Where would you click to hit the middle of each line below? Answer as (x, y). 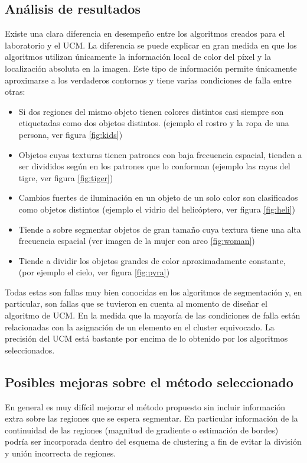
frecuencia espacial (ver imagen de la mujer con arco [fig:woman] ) (137, 241)
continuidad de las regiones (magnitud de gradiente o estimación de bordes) (142, 430)
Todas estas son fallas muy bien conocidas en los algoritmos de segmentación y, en (153, 292)
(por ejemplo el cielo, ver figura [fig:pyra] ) (94, 272)
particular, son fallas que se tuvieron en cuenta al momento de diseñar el (136, 303)
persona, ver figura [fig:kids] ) (71, 134)
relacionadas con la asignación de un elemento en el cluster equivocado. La (140, 327)
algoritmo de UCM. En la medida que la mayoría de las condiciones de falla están (153, 315)
